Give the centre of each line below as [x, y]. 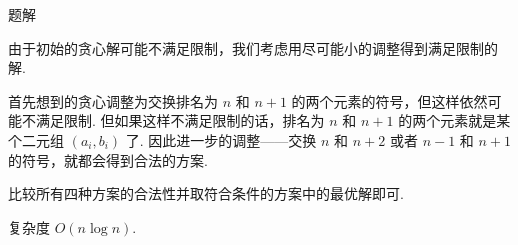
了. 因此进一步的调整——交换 [221, 139]
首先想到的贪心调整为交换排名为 [113, 100]
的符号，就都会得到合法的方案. [108, 159]
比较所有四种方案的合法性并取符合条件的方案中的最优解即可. [206, 193]
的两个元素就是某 [454, 120]
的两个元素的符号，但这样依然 [389, 100]
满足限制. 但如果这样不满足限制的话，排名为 [180, 120]
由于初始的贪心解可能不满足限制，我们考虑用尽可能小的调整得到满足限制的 [253, 47]
